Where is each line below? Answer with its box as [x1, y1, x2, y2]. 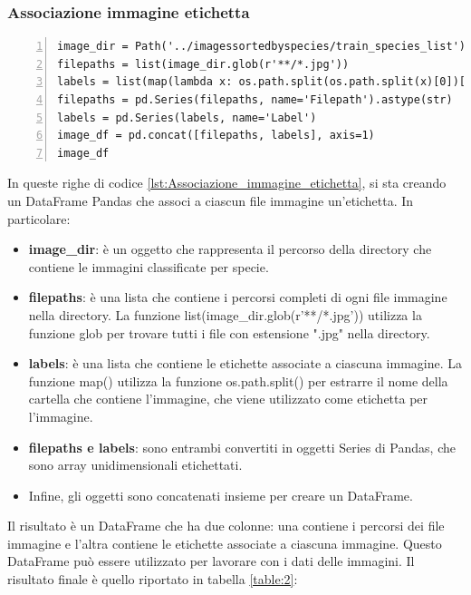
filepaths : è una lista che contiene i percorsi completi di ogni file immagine [28, 288, 447, 307]
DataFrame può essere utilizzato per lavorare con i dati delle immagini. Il [7, 551, 415, 571]
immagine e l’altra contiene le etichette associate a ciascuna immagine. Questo [7, 533, 442, 552]
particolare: [7, 209, 71, 228]
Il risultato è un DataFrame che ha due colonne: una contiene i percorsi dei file [7, 516, 445, 535]
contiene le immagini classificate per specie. [28, 257, 269, 276]
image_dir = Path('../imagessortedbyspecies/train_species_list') [57, 40, 466, 54]
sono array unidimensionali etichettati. [28, 455, 243, 474]
